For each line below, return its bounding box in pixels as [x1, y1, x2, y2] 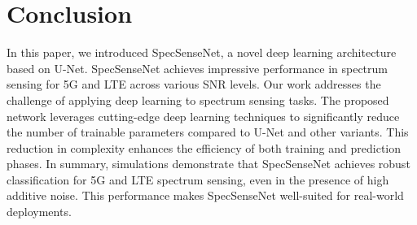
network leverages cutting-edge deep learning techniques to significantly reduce [7, 107, 400, 124]
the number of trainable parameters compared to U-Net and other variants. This [7, 123, 409, 141]
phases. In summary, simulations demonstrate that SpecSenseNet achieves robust [7, 155, 410, 172]
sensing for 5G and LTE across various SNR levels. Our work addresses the [7, 76, 381, 93]
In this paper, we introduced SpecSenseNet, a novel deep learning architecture [7, 44, 397, 61]
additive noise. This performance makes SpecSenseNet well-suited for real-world [7, 187, 404, 204]
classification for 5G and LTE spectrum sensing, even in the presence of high [7, 171, 389, 188]
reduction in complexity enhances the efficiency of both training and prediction [7, 139, 402, 156]
